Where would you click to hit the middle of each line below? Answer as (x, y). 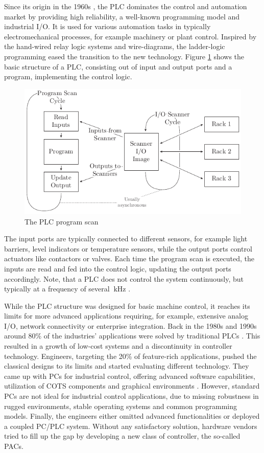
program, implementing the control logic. (68, 76)
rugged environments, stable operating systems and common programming (121, 406)
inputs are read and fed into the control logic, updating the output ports (118, 268)
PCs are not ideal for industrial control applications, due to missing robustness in (131, 396)
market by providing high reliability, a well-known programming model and (122, 16)
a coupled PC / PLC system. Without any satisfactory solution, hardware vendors (131, 426)
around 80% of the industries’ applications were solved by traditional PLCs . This (132, 336)
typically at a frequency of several (57, 289)
